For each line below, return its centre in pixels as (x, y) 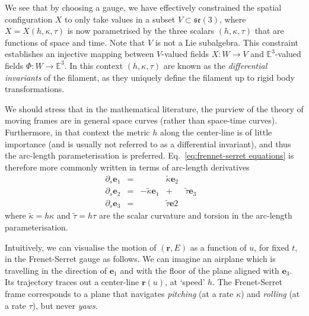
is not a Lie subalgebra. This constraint (227, 42)
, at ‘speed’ (185, 282)
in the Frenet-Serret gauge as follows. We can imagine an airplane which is (140, 259)
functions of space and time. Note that (75, 42)
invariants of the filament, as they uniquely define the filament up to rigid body (150, 77)
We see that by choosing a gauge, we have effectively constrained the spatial (143, 7)
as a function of (218, 247)
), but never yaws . (65, 305)
